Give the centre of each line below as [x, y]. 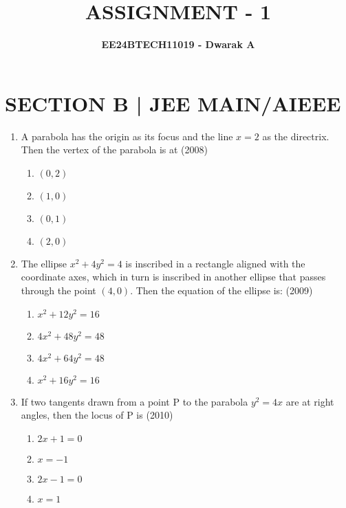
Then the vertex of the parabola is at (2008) [115, 150]
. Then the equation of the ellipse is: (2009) [221, 290]
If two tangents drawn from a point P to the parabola [134, 401]
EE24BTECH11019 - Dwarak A [178, 44]
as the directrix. [296, 136]
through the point [58, 290]
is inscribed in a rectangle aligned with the [215, 263]
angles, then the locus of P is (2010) [97, 415]
